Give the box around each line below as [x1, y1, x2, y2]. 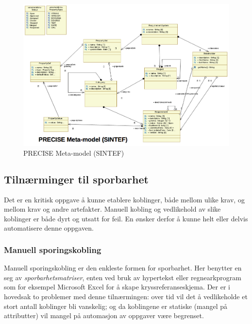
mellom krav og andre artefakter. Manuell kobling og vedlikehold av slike [4, 204, 221, 214]
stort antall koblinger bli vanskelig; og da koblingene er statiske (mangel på [4, 301, 228, 311]
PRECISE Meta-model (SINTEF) [23, 147, 124, 158]
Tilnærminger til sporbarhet [4, 171, 149, 186]
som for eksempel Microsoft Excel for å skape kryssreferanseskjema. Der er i [4, 282, 230, 292]
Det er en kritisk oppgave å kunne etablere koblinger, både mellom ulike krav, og [4, 194, 245, 204]
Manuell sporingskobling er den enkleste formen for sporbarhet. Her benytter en [4, 263, 242, 273]
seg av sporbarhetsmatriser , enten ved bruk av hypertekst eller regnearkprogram [4, 272, 242, 282]
